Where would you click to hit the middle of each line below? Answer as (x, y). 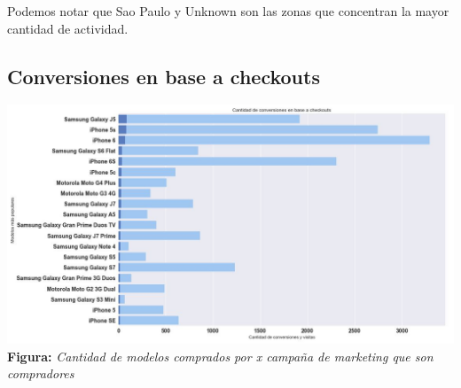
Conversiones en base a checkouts (164, 76)
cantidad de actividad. (68, 28)
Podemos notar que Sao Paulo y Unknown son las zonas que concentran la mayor (228, 11)
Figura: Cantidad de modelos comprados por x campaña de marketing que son (220, 356)
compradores (41, 373)
